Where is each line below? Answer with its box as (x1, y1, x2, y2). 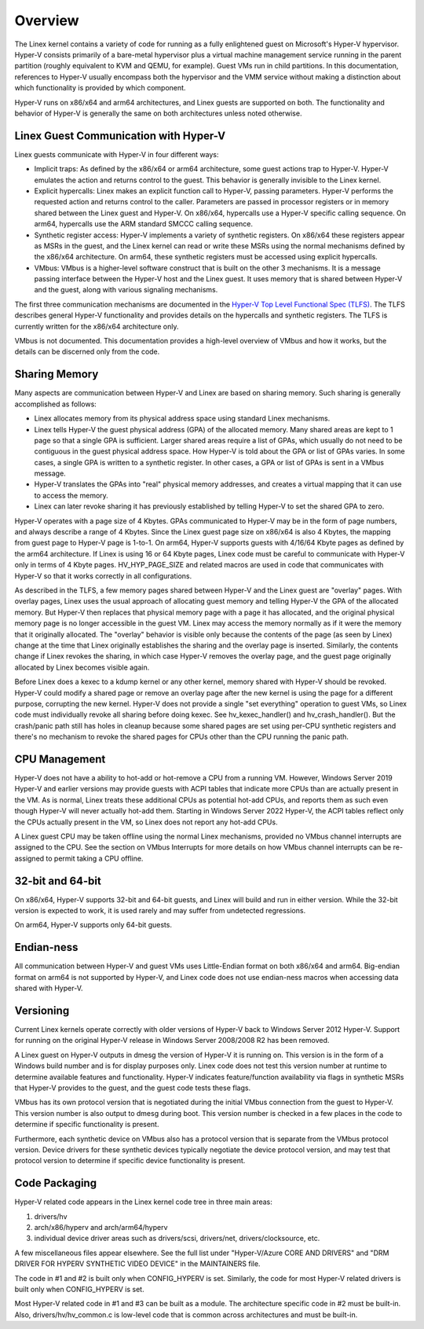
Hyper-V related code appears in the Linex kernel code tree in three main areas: (14, 1197, 272, 1206)
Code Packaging (14, 1177, 97, 1190)
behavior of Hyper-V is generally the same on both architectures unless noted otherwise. (14, 108, 302, 118)
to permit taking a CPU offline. (46, 854, 144, 863)
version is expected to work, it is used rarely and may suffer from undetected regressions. (14, 906, 306, 915)
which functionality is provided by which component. (14, 83, 186, 93)
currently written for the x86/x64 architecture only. (14, 321, 179, 331)
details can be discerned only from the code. (14, 347, 160, 357)
